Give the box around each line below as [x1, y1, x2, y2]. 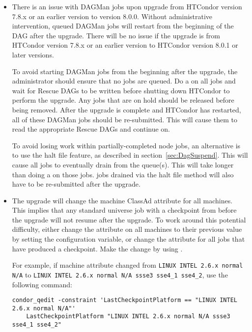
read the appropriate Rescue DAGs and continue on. [12, 124, 170, 134]
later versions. [12, 49, 54, 59]
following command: [12, 279, 72, 289]
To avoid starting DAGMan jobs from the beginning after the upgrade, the [12, 66, 238, 76]
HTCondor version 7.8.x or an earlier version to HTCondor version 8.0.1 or [12, 40, 238, 50]
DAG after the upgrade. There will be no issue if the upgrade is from [12, 30, 220, 40]
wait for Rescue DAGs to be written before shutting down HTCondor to [12, 85, 230, 95]
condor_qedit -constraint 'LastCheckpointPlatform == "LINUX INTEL [12, 297, 237, 304]
